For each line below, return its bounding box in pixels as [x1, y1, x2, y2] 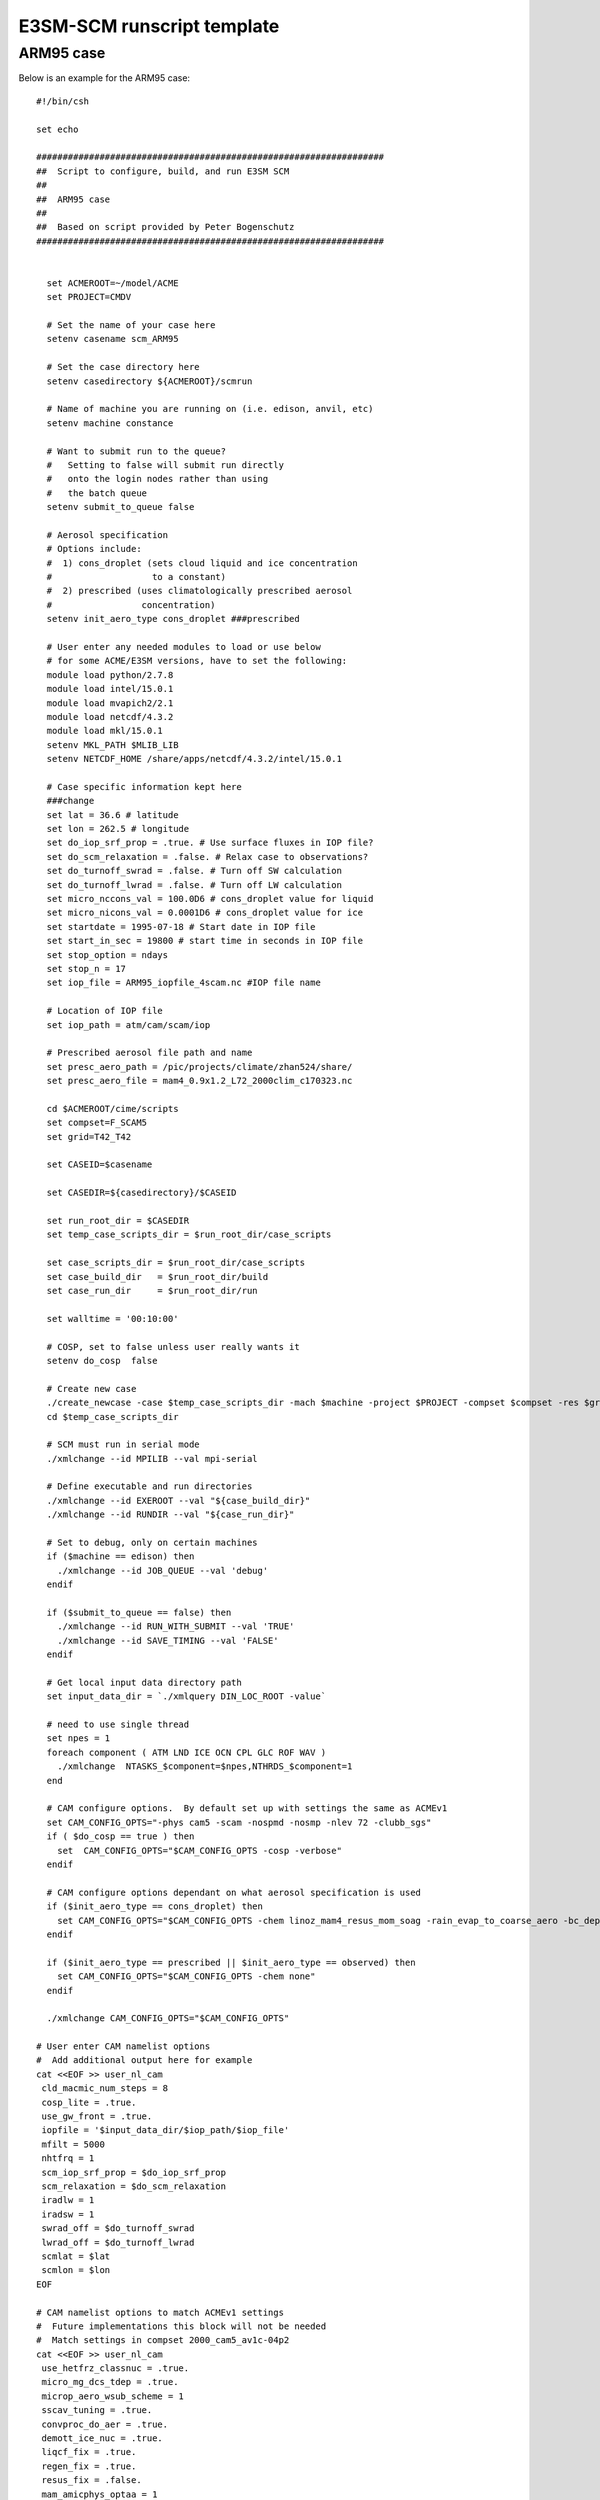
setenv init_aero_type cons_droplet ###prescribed [46, 613, 300, 625]
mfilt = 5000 [41, 2138, 105, 2150]
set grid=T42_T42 [46, 1131, 132, 1142]
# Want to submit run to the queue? [46, 445, 227, 457]
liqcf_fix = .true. [41, 2446, 137, 2458]
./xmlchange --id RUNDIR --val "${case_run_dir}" [46, 1509, 295, 1520]
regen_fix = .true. [41, 2460, 137, 2472]
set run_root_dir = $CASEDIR [46, 1215, 190, 1227]
